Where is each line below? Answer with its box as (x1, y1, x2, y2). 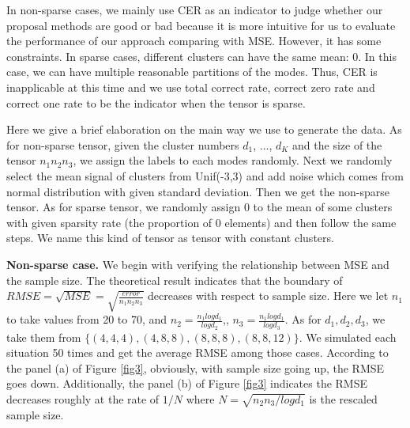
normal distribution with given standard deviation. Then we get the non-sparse (6, 183, 390, 199)
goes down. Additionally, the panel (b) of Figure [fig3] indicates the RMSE (6, 375, 368, 392)
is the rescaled (309, 390, 378, 407)
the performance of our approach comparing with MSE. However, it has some (6, 32, 382, 49)
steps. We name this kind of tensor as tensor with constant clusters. (6, 229, 334, 246)
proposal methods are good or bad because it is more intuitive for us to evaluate (6, 17, 396, 33)
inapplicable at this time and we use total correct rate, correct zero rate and (6, 78, 375, 95)
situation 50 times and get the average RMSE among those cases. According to (6, 344, 389, 361)
